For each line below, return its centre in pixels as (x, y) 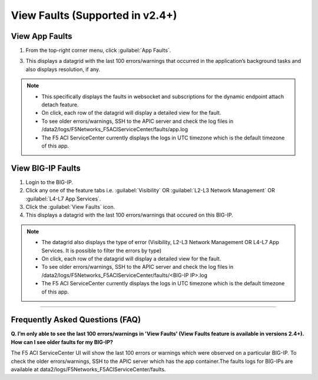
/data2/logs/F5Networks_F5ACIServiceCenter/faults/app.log (115, 129)
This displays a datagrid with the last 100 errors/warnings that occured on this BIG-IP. (130, 215)
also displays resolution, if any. (63, 69)
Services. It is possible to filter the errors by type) (102, 251)
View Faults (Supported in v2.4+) (94, 15)
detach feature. (60, 105)
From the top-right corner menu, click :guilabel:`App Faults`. (98, 51)
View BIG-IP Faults (46, 168)
